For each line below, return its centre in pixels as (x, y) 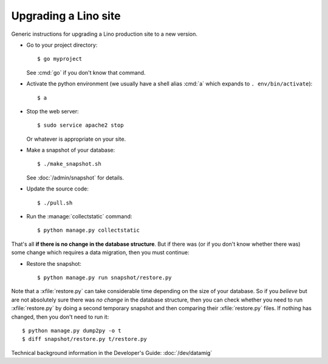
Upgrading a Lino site (66, 16)
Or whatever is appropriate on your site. (76, 139)
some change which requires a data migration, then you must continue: (100, 252)
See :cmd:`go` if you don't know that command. (86, 72)
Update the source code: (58, 189)
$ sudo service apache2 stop (80, 125)
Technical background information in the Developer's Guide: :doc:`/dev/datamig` (112, 352)
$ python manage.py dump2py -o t (72, 330)
